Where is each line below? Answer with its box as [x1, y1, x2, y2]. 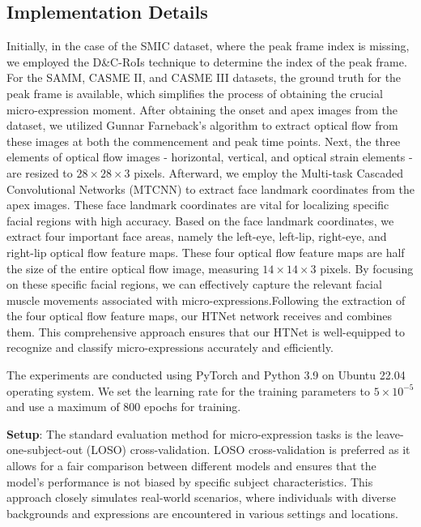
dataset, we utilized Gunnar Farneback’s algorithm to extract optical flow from [6, 117, 398, 134]
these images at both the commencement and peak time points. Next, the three [6, 132, 401, 149]
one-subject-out [6, 441, 83, 458]
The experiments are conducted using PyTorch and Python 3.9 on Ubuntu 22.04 [6, 366, 406, 383]
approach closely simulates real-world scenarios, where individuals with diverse [6, 489, 397, 506]
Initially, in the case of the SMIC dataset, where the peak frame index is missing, [6, 37, 410, 54]
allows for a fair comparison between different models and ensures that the [6, 457, 376, 474]
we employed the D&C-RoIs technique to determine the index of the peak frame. [6, 53, 407, 70]
